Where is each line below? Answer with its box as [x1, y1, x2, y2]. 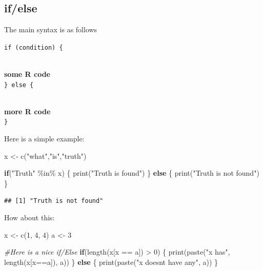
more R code [4, 106, 51, 116]
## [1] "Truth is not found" [4, 197, 104, 204]
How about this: [4, 212, 55, 223]
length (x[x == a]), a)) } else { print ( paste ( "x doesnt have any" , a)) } [4, 256, 218, 267]
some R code [4, 69, 50, 79]
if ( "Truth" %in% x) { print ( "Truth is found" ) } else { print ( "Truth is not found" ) [4, 168, 259, 178]
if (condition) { [4, 44, 63, 51]
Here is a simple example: [4, 133, 85, 144]
